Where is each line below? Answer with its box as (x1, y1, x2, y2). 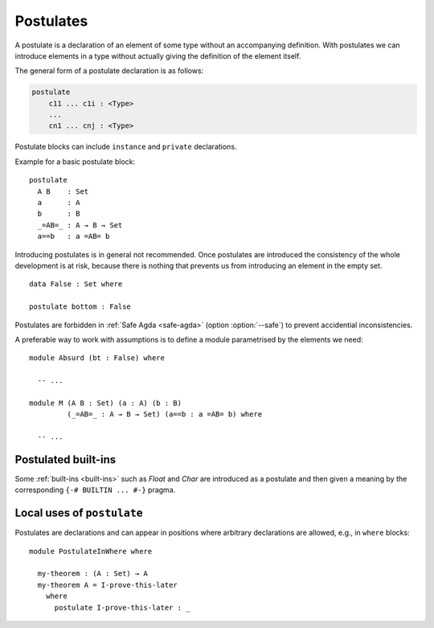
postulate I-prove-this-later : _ (54, 603, 190, 612)
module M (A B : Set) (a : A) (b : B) (29, 398, 182, 408)
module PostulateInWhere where (29, 547, 153, 556)
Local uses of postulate (14, 507, 144, 520)
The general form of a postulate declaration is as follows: (14, 66, 204, 76)
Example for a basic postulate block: (14, 157, 136, 166)
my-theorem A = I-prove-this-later (37, 580, 178, 589)
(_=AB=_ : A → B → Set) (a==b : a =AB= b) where (67, 410, 263, 419)
